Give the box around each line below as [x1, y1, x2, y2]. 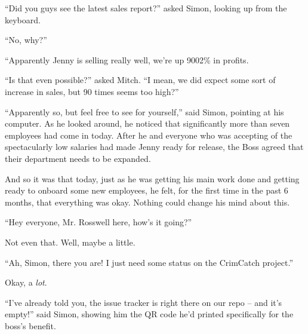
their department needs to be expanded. [5, 152, 151, 164]
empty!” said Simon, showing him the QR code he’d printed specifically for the [5, 308, 294, 320]
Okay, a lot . [5, 276, 47, 289]
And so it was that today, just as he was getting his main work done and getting [5, 172, 300, 185]
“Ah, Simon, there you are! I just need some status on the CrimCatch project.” [5, 256, 294, 268]
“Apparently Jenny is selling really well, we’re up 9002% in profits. [5, 53, 249, 66]
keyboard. [5, 13, 41, 26]
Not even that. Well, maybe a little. [5, 235, 135, 248]
